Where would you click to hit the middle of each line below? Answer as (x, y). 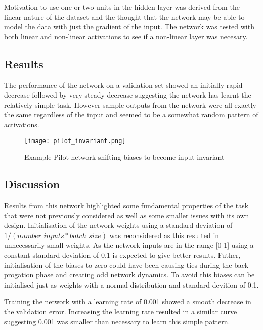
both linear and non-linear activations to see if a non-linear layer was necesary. (126, 36)
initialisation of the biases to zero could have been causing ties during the (118, 265)
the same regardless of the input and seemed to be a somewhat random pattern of (131, 114)
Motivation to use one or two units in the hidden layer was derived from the (122, 7)
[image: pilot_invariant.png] (75, 141)
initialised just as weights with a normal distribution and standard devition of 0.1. (131, 284)
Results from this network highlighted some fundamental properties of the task (126, 205)
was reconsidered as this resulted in (164, 235)
